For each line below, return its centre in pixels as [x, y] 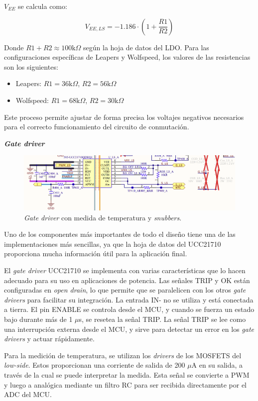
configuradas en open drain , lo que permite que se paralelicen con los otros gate [125, 290]
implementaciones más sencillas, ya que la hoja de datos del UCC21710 [113, 244]
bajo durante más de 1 [38, 319]
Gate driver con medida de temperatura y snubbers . [103, 217]
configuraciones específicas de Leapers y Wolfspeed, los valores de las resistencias [127, 57]
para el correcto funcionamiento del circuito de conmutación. [97, 127]
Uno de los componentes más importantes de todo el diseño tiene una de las [120, 234]
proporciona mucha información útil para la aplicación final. [96, 253]
